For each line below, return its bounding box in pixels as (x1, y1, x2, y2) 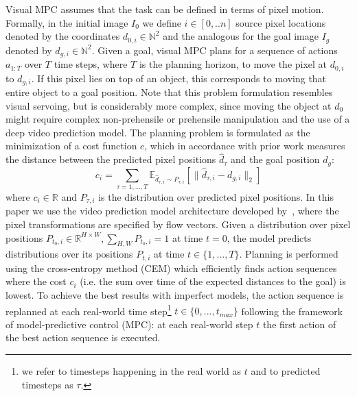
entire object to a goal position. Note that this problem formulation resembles (5, 85, 333, 99)
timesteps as (21, 377, 73, 391)
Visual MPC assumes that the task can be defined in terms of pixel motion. (5, 2, 324, 16)
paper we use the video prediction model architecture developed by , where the (5, 203, 339, 218)
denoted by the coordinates (5, 29, 120, 43)
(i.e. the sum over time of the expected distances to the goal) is (80, 274, 346, 288)
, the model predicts (227, 230, 312, 245)
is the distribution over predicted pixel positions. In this (98, 189, 334, 203)
